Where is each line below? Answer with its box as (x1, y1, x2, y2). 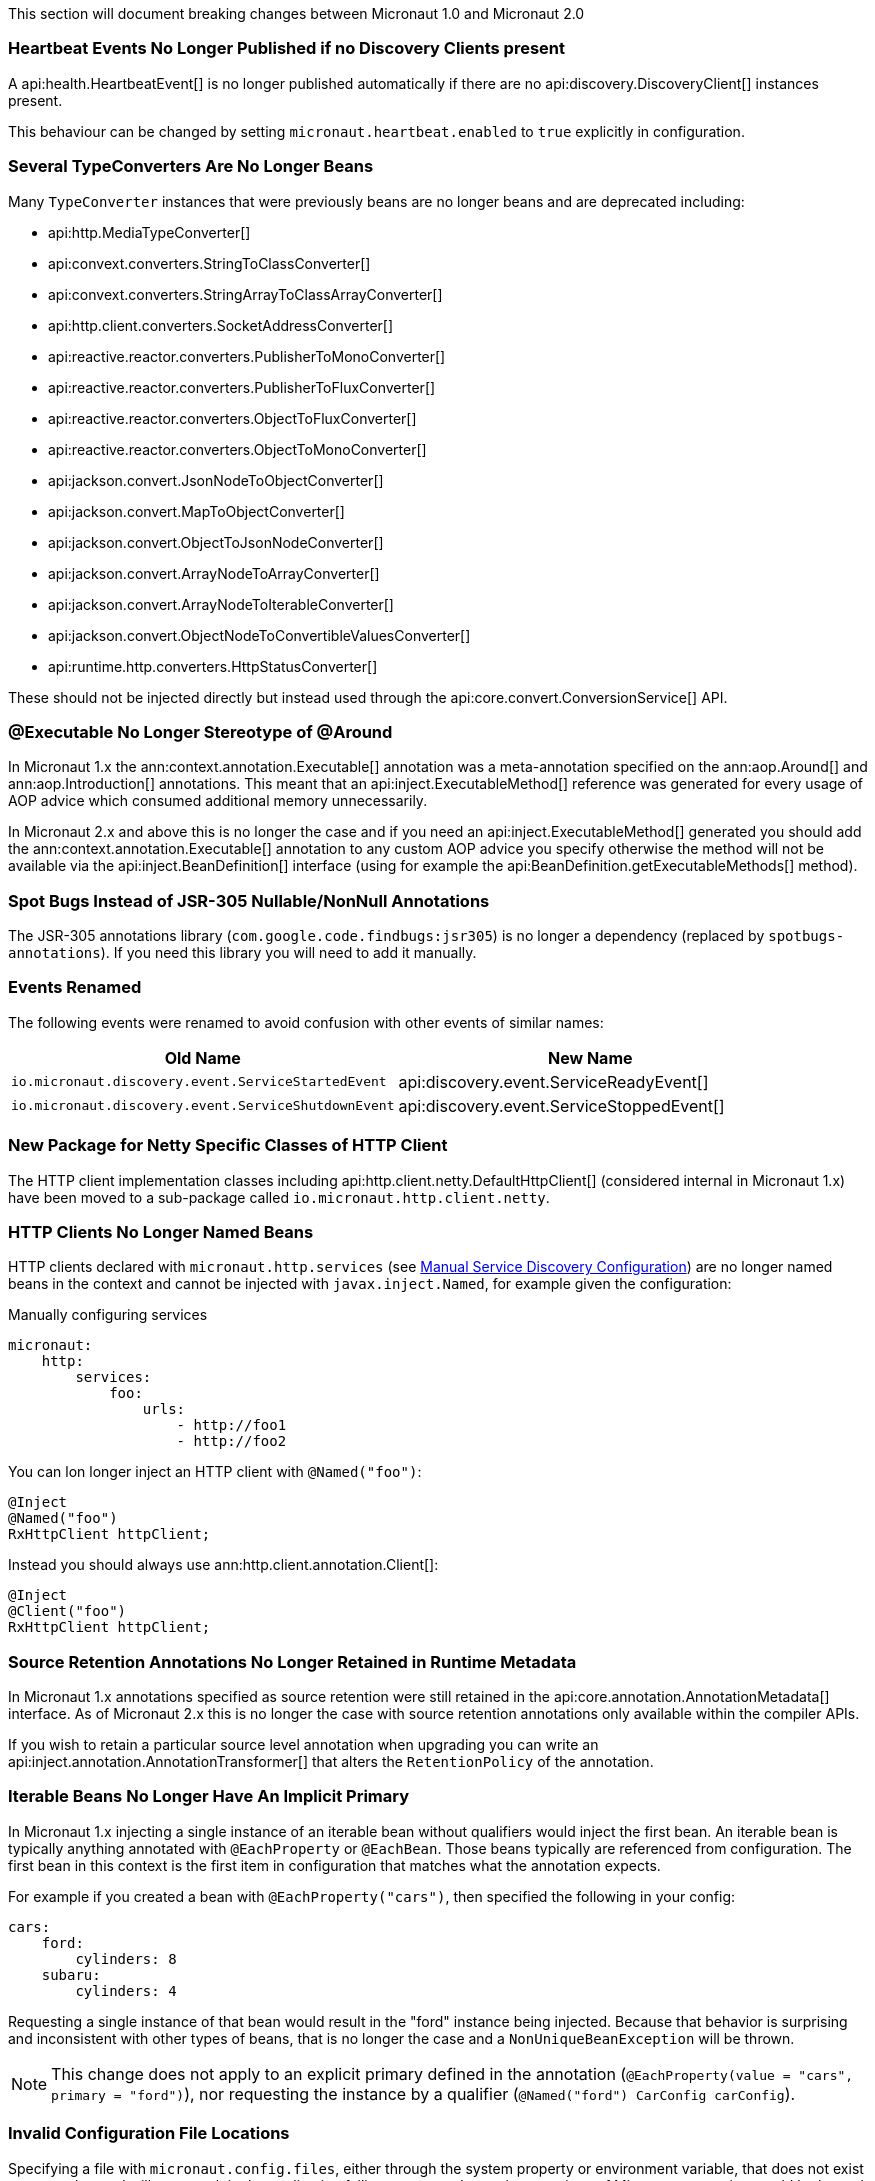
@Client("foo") (8, 1603, 127, 1620)
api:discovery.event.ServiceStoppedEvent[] (398, 1095, 725, 1116)
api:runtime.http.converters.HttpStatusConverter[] (48, 657, 378, 675)
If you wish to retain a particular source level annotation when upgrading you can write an (8, 1736, 599, 1753)
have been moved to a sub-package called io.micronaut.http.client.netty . (8, 1188, 550, 1206)
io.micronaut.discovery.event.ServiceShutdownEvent (11, 1098, 395, 1114)
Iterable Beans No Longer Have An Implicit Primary (8, 1786, 410, 1807)
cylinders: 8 (75, 1950, 177, 1967)
